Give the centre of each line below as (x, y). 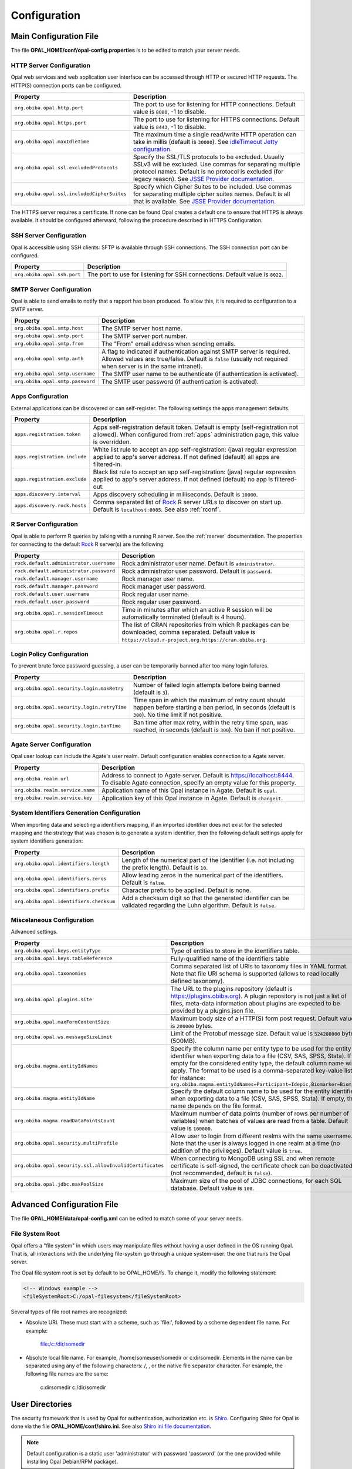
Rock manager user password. (164, 586)
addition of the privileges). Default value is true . (236, 1151)
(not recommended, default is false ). (221, 1173)
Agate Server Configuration (51, 744)
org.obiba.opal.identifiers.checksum (65, 902)
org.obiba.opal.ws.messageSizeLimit (63, 1037)
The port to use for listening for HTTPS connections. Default (216, 119)
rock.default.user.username (52, 594)
